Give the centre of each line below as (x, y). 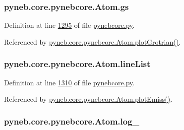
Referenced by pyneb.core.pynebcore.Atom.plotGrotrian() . (92, 41)
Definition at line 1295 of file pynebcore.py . (69, 25)
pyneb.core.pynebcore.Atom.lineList (77, 64)
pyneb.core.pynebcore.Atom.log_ (72, 121)
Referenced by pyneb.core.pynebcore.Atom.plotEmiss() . (88, 99)
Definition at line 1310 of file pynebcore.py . (69, 82)
